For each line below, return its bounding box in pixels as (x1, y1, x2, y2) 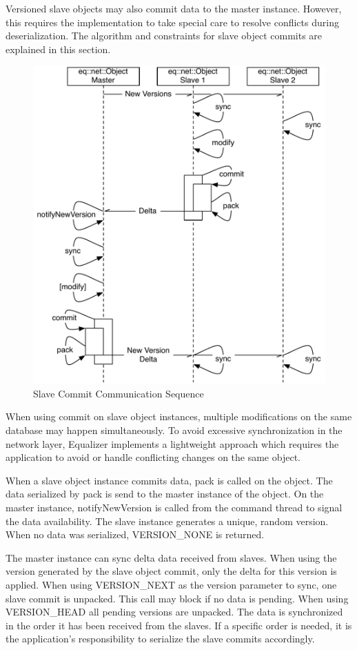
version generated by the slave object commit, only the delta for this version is (6, 564, 337, 578)
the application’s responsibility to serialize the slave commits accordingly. (6, 631, 315, 646)
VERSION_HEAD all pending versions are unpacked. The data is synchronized (6, 604, 343, 619)
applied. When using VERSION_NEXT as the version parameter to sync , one (6, 578, 337, 591)
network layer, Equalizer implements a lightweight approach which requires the (6, 436, 339, 451)
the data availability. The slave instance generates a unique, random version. (6, 513, 329, 528)
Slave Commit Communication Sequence (33, 386, 204, 400)
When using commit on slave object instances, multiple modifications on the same (6, 409, 352, 424)
